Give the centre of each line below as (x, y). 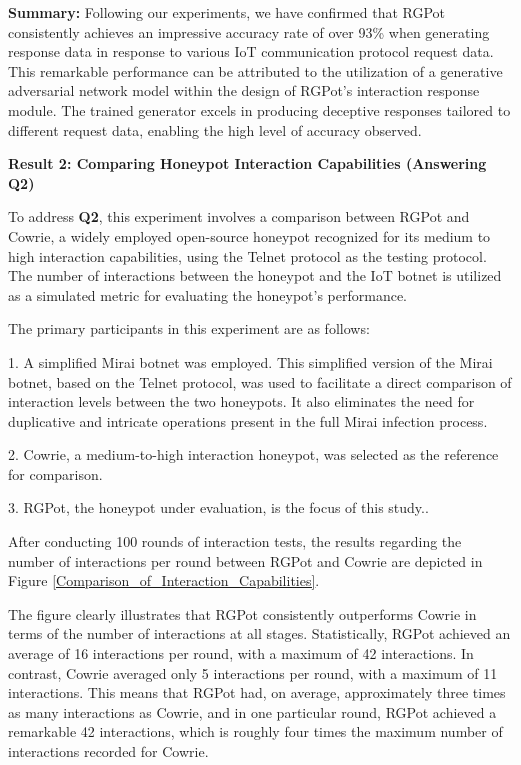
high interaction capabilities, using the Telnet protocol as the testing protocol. (247, 255)
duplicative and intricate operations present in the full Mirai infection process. (248, 420)
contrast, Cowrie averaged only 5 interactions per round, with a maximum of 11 (253, 672)
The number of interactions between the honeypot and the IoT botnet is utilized (255, 275)
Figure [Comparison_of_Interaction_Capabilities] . (164, 580)
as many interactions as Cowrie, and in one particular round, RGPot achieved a (252, 711)
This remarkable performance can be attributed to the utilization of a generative (255, 70)
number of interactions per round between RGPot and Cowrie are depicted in (245, 560)
